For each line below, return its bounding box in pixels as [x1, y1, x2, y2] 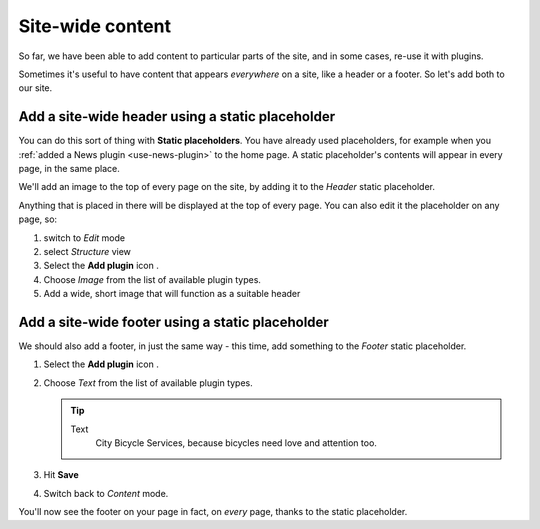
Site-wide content [18, 15, 172, 37]
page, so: [18, 213, 58, 225]
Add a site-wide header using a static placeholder [18, 108, 335, 125]
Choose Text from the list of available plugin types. [43, 376, 254, 389]
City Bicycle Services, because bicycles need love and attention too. [95, 437, 377, 449]
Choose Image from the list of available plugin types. [43, 273, 262, 285]
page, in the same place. [18, 163, 120, 175]
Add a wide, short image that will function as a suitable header [43, 288, 301, 300]
